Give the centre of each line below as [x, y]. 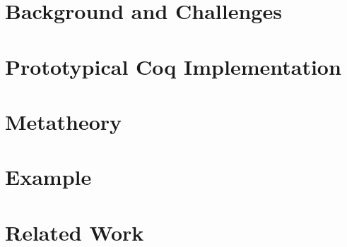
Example [48, 177]
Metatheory [64, 121]
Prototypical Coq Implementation [173, 66]
